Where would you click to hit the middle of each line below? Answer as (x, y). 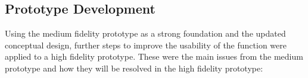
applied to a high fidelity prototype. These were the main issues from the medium (154, 56)
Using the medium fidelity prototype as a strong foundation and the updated (145, 33)
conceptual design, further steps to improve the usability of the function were (146, 45)
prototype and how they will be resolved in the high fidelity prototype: (134, 68)
